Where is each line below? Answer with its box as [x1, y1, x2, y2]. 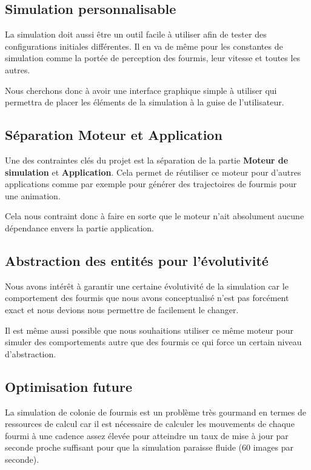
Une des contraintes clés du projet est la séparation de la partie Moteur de [5, 153, 289, 166]
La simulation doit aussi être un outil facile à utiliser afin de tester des [5, 28, 267, 41]
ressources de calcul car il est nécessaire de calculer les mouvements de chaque [5, 417, 295, 430]
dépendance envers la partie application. [5, 221, 154, 234]
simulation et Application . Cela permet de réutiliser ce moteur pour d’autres [5, 165, 301, 178]
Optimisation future [5, 377, 132, 396]
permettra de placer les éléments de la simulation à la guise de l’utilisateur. [5, 96, 284, 108]
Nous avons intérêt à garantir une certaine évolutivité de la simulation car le [5, 279, 289, 292]
